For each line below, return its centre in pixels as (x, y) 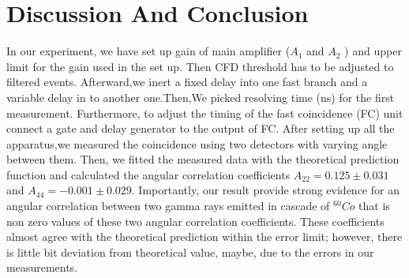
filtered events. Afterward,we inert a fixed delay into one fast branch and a (187, 82)
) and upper (373, 51)
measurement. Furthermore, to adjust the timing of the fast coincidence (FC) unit (205, 113)
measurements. (42, 267)
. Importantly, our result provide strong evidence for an (265, 190)
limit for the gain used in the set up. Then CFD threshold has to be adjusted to (200, 66)
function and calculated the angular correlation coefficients (148, 174)
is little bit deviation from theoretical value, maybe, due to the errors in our (190, 252)
